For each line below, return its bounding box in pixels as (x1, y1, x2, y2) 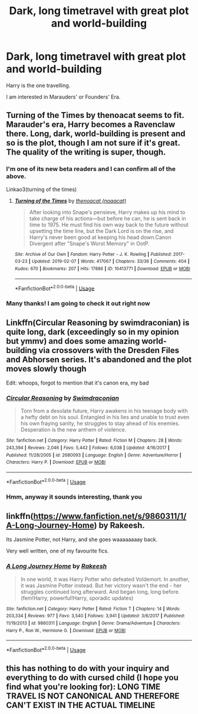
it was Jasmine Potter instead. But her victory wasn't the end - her (20, 582, 182, 589)
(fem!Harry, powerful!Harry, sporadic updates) (20, 594, 134, 601)
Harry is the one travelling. (6, 81, 71, 89)
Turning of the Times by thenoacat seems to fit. (6, 110, 184, 120)
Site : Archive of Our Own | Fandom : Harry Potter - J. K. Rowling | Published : (14, 251, 172, 257)
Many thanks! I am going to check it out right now (6, 300, 150, 308)
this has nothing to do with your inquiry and (6, 663, 170, 673)
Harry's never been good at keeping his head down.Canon (29, 233, 172, 241)
